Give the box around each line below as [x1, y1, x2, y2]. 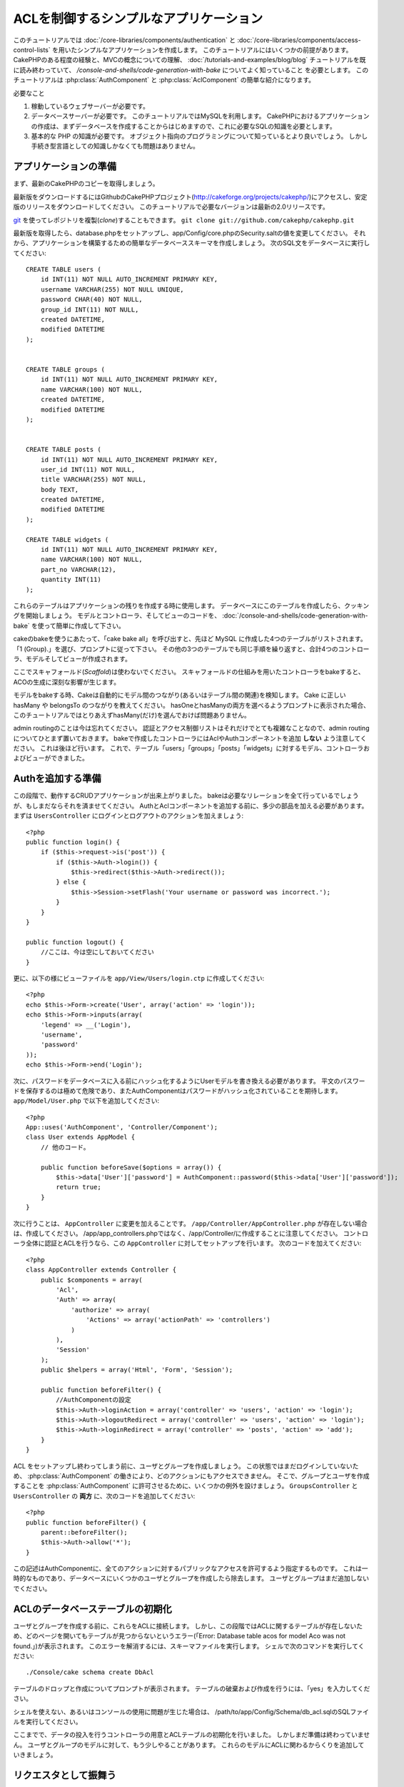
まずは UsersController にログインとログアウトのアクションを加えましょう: [13, 811, 244, 820]
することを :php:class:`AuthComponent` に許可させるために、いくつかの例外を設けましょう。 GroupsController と [13, 1482, 358, 1490]
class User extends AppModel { [26, 1133, 136, 1142]
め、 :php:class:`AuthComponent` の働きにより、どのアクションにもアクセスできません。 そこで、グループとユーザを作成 [13, 1471, 370, 1480]
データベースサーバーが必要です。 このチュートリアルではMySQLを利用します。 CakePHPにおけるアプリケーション [31, 112, 370, 121]
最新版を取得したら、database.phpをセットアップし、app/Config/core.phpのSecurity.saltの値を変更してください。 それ [13, 229, 366, 237]
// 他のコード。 [40, 1143, 90, 1151]
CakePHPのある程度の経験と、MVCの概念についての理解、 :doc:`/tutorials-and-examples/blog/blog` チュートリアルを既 [13, 56, 366, 64]
